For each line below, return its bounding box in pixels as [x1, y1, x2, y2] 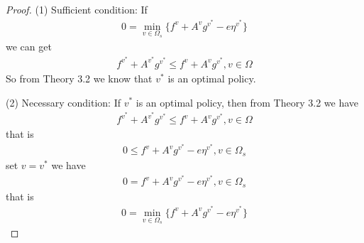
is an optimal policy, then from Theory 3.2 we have [136, 94, 358, 109]
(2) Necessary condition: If [6, 94, 121, 109]
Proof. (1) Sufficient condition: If [6, 2, 148, 17]
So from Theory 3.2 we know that [6, 70, 153, 85]
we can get [6, 39, 52, 54]
